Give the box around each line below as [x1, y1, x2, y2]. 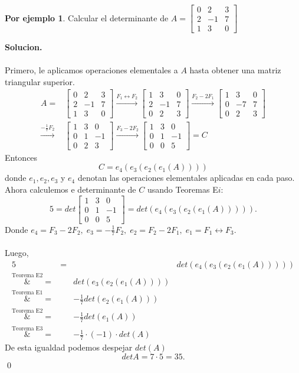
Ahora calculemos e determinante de [5, 183, 136, 195]
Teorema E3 [11, 325, 43, 332]
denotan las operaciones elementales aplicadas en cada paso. [77, 171, 295, 184]
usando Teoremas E [147, 183, 218, 195]
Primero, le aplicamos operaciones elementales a [5, 64, 178, 76]
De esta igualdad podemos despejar [5, 341, 133, 353]
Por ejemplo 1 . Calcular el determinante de [5, 11, 169, 24]
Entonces [5, 151, 38, 163]
